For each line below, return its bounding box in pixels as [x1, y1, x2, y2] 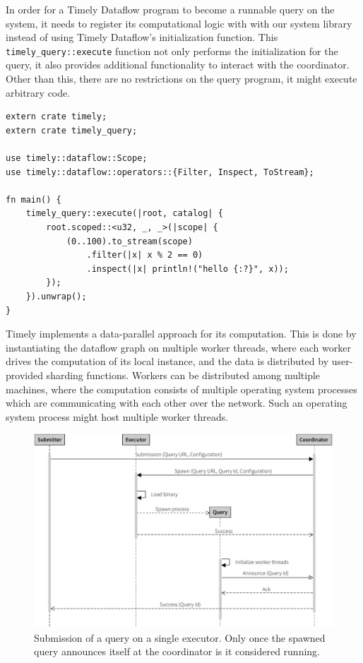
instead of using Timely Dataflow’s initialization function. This [6, 30, 278, 44]
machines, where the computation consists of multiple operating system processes [6, 381, 357, 396]
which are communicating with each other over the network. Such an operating [6, 395, 347, 410]
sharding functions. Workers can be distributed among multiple [46, 367, 321, 382]
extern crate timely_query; [6, 125, 138, 136]
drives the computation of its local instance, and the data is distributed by [6, 354, 329, 369]
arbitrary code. [6, 85, 71, 100]
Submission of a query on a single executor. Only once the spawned [34, 630, 326, 645]
